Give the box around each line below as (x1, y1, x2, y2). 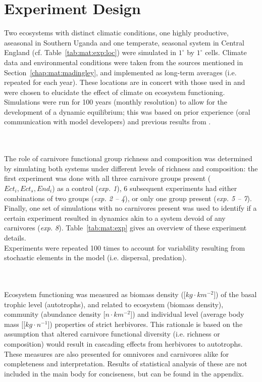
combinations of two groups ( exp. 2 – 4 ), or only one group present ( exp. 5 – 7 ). (4, 193, 252, 203)
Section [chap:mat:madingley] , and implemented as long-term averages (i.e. (4, 67, 237, 77)
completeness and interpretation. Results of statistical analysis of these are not (4, 358, 247, 369)
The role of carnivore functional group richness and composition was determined (4, 153, 252, 164)
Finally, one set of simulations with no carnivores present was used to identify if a (4, 203, 257, 213)
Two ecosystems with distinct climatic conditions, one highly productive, (4, 27, 229, 38)
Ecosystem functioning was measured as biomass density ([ (4, 289, 186, 299)
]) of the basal (214, 289, 257, 299)
